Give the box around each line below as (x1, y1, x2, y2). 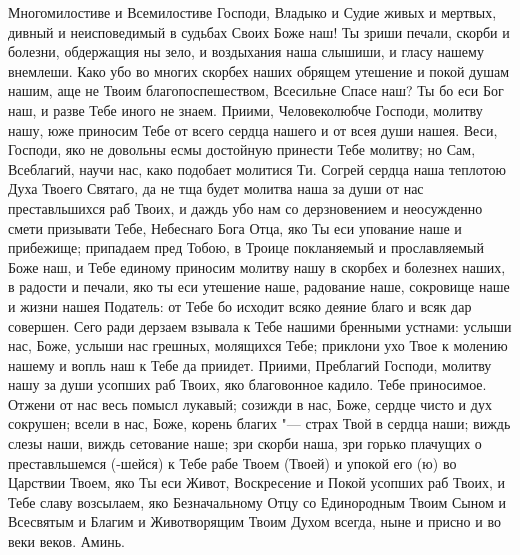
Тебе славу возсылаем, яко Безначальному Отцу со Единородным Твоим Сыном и (8, 491, 506, 512)
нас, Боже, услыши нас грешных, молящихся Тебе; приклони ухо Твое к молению (8, 335, 508, 356)
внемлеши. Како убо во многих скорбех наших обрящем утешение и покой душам (8, 60, 510, 81)
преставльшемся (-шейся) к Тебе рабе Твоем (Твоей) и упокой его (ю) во (8, 452, 457, 473)
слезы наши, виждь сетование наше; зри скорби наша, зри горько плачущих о (8, 433, 482, 454)
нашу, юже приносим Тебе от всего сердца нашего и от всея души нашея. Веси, (8, 119, 498, 140)
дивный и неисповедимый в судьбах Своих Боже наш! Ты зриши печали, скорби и (8, 21, 510, 42)
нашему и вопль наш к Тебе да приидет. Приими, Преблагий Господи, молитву (8, 354, 492, 375)
